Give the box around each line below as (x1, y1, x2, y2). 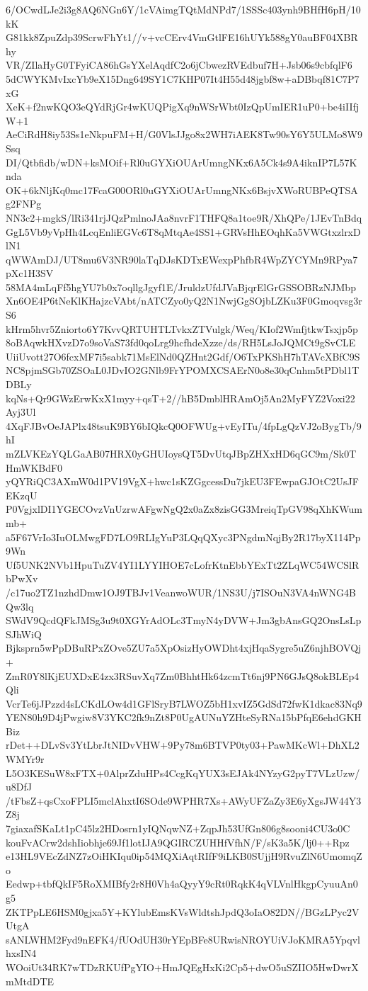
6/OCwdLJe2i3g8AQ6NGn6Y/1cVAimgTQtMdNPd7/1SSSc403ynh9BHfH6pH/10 (6, 2, 361, 16)
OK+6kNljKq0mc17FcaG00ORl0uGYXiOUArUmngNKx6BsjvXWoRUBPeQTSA (6, 182, 358, 197)
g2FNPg (6, 196, 42, 211)
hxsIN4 (6, 946, 37, 961)
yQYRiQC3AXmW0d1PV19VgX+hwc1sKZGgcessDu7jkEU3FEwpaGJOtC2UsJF (6, 474, 359, 489)
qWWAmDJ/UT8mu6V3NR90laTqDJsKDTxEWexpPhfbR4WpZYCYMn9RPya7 (6, 251, 358, 266)
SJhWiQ (6, 626, 42, 641)
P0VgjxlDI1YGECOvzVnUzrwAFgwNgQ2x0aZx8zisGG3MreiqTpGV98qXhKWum (6, 502, 362, 516)
